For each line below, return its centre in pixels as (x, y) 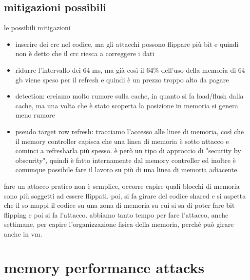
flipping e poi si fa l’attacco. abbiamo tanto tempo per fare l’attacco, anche (116, 214)
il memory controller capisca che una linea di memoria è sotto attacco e (122, 141)
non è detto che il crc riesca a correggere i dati (85, 53)
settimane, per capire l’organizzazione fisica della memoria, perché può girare (119, 224)
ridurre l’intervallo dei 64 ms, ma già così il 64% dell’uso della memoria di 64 (130, 70)
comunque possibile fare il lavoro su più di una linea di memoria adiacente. (127, 170)
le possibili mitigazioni (37, 28)
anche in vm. (23, 233)
